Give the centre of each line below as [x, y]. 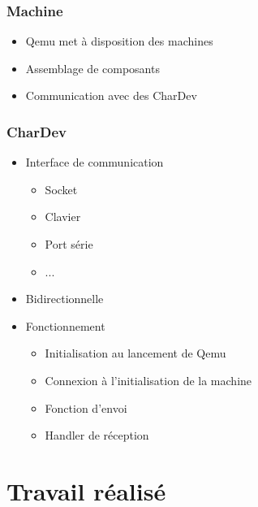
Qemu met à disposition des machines [119, 41]
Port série [69, 244]
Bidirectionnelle [64, 299]
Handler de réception [97, 435]
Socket [61, 189]
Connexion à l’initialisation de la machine [148, 380]
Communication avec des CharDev [111, 95]
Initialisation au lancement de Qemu [135, 353]
